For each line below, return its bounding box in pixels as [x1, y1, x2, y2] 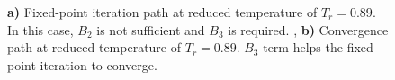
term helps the [263, 38, 343, 57]
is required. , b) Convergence [228, 20, 389, 39]
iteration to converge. [40, 55, 157, 74]
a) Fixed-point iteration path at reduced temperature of [7, 3, 318, 21]
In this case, [7, 20, 74, 39]
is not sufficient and [96, 20, 205, 39]
